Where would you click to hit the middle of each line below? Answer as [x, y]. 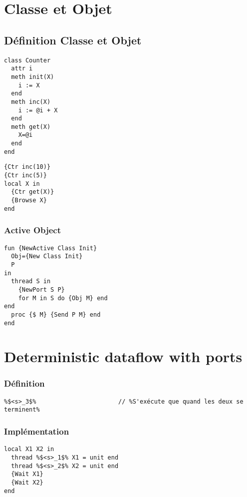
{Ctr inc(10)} [27, 167]
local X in [22, 184]
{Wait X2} [27, 482]
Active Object [33, 230]
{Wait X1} [27, 474]
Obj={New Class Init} [47, 256]
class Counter [27, 60]
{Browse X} [29, 201]
